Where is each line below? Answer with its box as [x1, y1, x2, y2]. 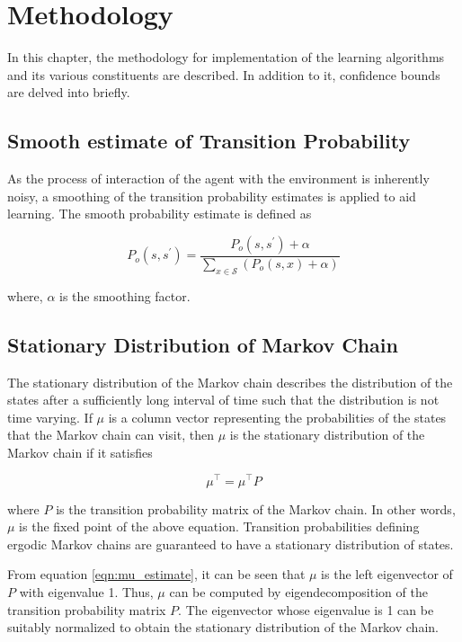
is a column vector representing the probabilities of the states [108, 407, 447, 426]
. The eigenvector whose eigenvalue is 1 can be [178, 600, 434, 619]
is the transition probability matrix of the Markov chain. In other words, [56, 499, 456, 518]
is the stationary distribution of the [229, 425, 425, 444]
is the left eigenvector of [321, 565, 453, 584]
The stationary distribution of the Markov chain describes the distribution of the [7, 372, 453, 391]
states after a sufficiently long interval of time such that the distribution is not [7, 390, 440, 409]
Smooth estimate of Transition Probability [7, 127, 411, 155]
